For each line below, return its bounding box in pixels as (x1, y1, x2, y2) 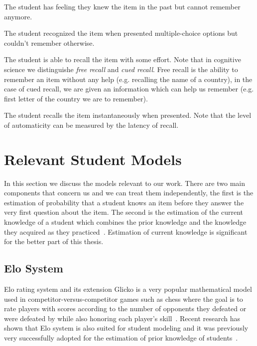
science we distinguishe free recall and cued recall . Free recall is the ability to (4, 64, 238, 74)
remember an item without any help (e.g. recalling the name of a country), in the (4, 74, 253, 84)
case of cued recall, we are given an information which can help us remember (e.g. (4, 84, 254, 94)
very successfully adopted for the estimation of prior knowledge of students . (4, 332, 238, 343)
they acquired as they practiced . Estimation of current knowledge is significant (4, 226, 248, 237)
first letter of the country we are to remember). (4, 93, 148, 103)
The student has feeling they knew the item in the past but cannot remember (4, 1, 241, 11)
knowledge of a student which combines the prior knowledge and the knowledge (4, 217, 247, 227)
